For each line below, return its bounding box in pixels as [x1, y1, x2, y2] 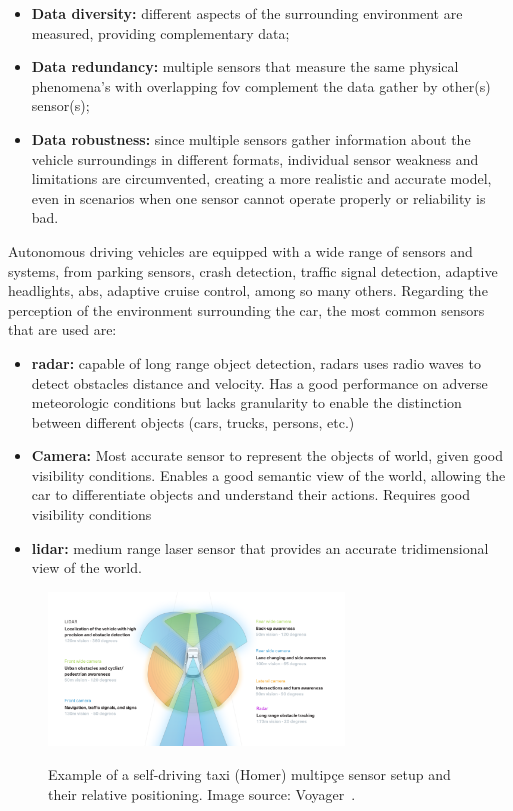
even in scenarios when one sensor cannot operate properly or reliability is [31, 187, 486, 208]
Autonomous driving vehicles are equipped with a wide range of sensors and [8, 240, 473, 261]
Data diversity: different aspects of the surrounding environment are [31, 3, 463, 23]
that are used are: [8, 319, 117, 340]
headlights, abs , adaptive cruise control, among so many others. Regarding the [8, 280, 488, 301]
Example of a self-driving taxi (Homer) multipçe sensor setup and [48, 764, 451, 785]
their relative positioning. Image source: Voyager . [48, 783, 356, 804]
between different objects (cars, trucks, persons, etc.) [31, 411, 355, 432]
